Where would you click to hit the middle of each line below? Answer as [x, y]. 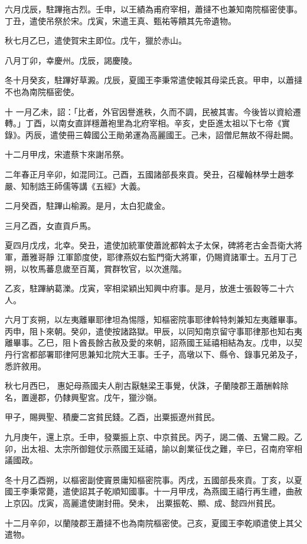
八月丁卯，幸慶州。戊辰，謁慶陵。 [71, 60]
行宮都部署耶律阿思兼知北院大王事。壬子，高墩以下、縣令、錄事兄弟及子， [157, 354]
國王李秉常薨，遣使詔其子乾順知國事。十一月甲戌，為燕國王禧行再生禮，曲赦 [153, 491]
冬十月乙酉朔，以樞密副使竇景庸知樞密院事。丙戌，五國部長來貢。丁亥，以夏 [153, 479]
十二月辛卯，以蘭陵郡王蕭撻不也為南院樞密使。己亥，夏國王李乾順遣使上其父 [153, 522]
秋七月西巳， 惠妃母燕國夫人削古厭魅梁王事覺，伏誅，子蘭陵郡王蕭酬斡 [143, 386]
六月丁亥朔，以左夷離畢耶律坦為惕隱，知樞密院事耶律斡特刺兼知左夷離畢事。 [153, 319]
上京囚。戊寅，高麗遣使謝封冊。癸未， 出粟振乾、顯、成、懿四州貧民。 [143, 503]
